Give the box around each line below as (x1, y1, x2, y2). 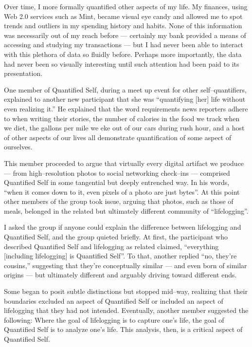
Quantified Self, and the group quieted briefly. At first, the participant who (4, 232, 228, 242)
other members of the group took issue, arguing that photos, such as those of (4, 196, 234, 206)
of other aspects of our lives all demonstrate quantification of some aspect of (4, 132, 232, 142)
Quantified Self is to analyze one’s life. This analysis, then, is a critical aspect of (4, 324, 243, 334)
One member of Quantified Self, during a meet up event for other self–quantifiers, (4, 84, 247, 94)
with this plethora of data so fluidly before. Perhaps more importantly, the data (4, 49, 242, 59)
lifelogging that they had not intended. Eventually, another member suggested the (4, 305, 249, 315)
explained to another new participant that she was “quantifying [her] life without (4, 94, 246, 104)
